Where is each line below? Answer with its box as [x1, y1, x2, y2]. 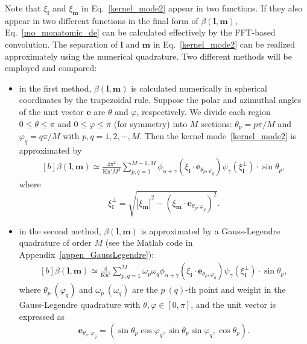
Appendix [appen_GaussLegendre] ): [19, 248, 154, 260]
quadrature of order [19, 236, 92, 249]
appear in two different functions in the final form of [5, 14, 198, 27]
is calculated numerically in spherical [131, 81, 267, 94]
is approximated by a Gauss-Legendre [141, 224, 280, 237]
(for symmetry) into [113, 117, 188, 130]
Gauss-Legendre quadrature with [19, 298, 141, 311]
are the [131, 283, 158, 296]
